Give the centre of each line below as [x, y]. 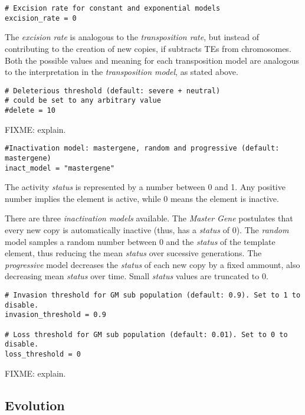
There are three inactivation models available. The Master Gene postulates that [149, 218]
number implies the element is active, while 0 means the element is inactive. [142, 198]
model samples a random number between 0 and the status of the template [140, 241]
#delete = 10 [30, 110]
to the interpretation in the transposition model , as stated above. [122, 72]
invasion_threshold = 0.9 [55, 315]
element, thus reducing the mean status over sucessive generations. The [133, 253]
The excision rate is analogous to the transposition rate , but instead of [132, 37]
